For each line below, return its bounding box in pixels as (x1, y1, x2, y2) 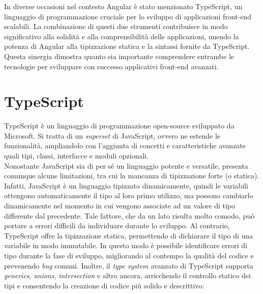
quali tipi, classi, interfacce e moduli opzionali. (4, 150, 149, 161)
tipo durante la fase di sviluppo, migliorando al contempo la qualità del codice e (4, 250, 254, 260)
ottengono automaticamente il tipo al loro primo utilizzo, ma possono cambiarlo (4, 190, 253, 201)
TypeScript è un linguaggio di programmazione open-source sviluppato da (4, 120, 235, 131)
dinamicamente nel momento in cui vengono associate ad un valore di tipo (4, 200, 236, 211)
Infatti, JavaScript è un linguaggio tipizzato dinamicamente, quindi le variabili (4, 180, 248, 191)
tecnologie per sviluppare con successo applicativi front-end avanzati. (4, 61, 219, 71)
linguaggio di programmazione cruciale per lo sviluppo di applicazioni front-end (4, 11, 252, 21)
